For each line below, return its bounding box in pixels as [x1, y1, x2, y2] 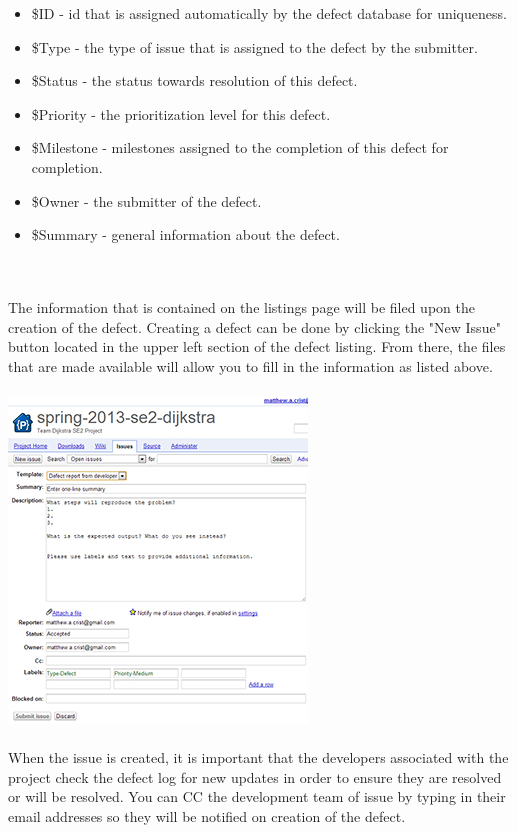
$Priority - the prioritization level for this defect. [31, 103, 331, 124]
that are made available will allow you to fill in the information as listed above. [8, 355, 493, 376]
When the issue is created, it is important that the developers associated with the [8, 747, 509, 768]
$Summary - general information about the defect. [31, 224, 340, 245]
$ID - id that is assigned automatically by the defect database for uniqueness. [31, 3, 507, 23]
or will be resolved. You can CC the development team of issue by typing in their [8, 786, 506, 807]
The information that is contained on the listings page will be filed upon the [8, 296, 475, 317]
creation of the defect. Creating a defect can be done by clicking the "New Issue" [8, 316, 501, 337]
